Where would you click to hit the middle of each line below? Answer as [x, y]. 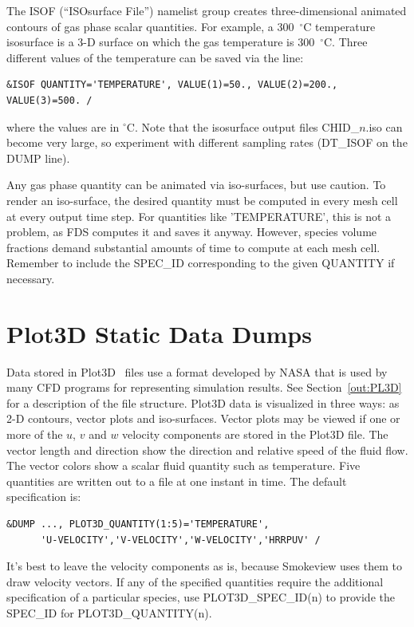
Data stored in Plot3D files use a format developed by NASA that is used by [197, 371]
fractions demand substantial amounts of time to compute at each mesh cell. [193, 247]
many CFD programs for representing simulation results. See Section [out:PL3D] [204, 387]
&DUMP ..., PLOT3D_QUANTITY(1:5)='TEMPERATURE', [138, 524]
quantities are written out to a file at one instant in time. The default [177, 481]
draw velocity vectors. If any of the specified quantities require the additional [195, 581]
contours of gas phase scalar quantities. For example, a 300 [150, 26]
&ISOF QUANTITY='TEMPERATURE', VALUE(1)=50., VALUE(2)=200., [172, 85]
